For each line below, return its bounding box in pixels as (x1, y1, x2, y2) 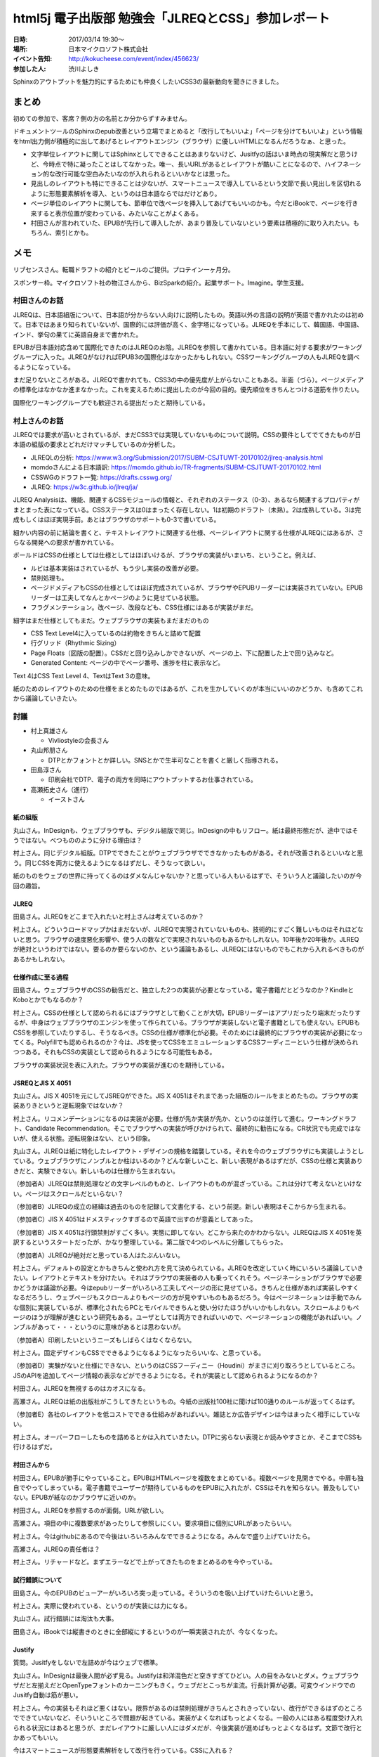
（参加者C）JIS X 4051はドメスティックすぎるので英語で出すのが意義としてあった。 (13, 1215, 257, 1224)
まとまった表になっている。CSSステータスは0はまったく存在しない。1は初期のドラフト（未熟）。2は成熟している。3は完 (13, 505, 361, 514)
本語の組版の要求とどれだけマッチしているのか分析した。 (13, 440, 179, 449)
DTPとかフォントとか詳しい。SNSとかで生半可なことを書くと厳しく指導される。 (48, 756, 282, 764)
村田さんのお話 (13, 296, 64, 306)
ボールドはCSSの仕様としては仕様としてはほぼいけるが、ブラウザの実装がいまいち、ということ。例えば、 (13, 551, 320, 559)
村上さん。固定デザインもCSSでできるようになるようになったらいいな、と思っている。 (13, 1349, 265, 1357)
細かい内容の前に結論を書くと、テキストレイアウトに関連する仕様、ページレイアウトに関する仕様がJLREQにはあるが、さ (13, 528, 364, 537)
